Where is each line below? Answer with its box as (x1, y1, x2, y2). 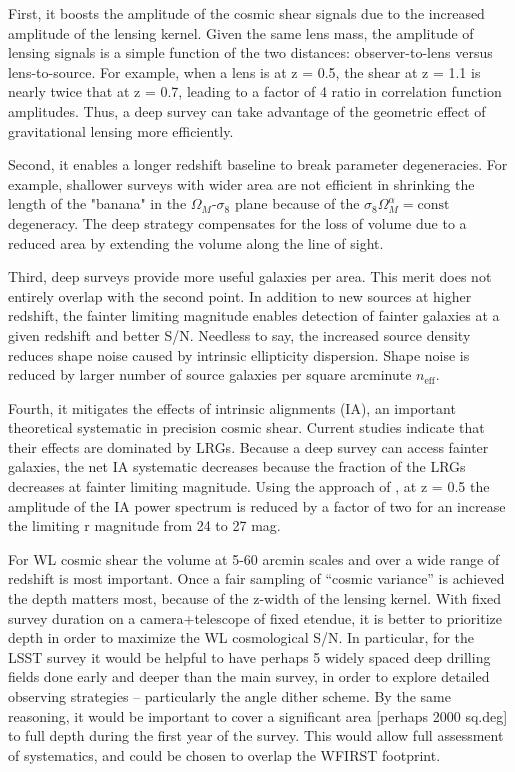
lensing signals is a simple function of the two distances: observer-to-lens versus (8, 42, 493, 63)
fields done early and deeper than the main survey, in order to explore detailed (8, 666, 490, 687)
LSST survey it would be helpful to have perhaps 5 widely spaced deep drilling (8, 646, 491, 667)
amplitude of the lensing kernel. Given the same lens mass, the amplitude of (8, 22, 474, 43)
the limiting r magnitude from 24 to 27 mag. (8, 515, 281, 536)
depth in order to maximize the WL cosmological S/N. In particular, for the (8, 627, 474, 648)
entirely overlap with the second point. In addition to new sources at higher (8, 285, 472, 306)
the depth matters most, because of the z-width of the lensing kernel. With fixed (8, 588, 502, 609)
